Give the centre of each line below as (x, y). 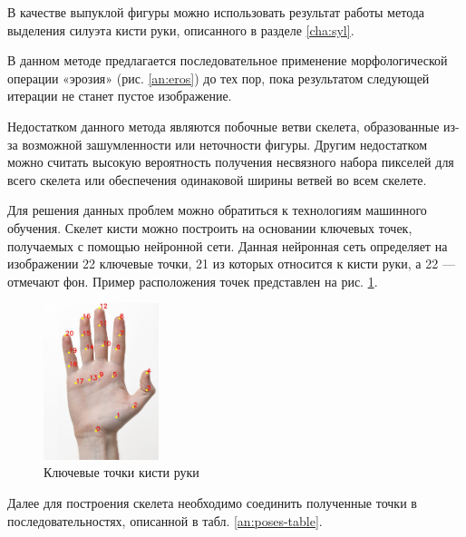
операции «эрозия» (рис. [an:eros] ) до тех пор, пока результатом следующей (218, 78)
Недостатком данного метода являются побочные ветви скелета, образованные (223, 126)
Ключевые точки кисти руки (121, 472)
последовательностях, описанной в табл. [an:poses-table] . (165, 520)
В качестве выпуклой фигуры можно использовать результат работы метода (216, 12)
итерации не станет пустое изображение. (120, 96)
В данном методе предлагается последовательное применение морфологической (228, 60)
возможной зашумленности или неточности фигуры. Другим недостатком (225, 144)
